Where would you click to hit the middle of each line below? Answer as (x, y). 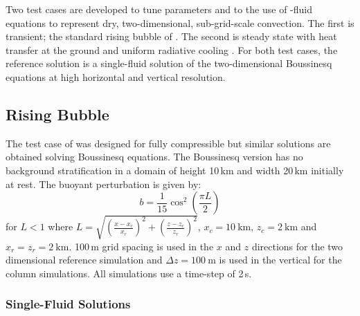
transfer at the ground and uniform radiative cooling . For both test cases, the (172, 49)
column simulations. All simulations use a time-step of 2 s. (129, 273)
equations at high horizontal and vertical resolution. (116, 76)
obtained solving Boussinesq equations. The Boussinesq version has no (154, 157)
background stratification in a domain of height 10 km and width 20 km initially (175, 170)
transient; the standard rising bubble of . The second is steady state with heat (171, 36)
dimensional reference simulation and (84, 260)
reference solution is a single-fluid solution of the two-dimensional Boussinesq (169, 63)
